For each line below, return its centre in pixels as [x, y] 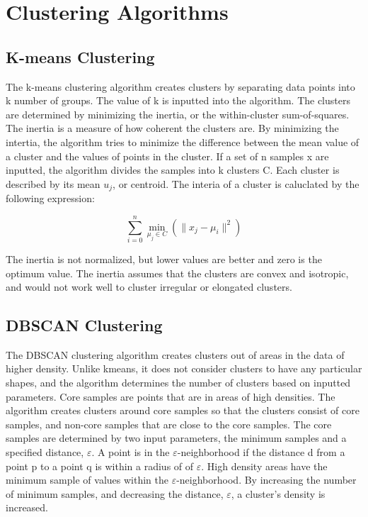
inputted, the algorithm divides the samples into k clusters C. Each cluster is [173, 170]
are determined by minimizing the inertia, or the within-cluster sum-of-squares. [178, 114]
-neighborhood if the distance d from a [261, 452]
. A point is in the [131, 452]
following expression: [50, 198]
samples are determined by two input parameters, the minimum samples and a [176, 438]
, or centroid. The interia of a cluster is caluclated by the [236, 183]
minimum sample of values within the [87, 480]
